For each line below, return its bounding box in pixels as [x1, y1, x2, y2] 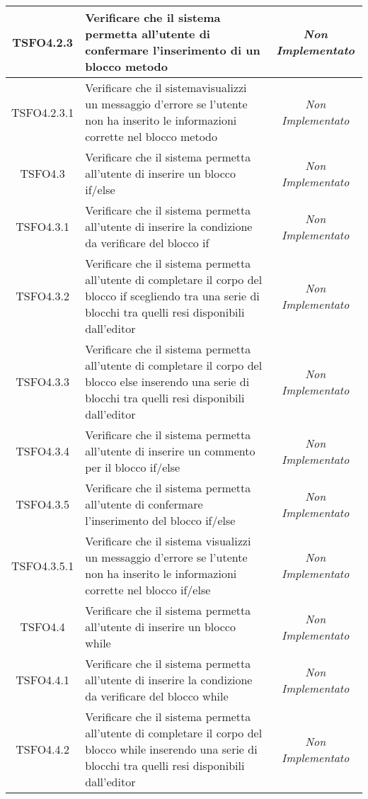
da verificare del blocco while [85, 688, 229, 704]
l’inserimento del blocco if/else [85, 512, 236, 528]
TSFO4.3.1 [16, 218, 70, 234]
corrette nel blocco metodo [85, 128, 217, 144]
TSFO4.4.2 [16, 741, 70, 757]
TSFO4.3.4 [16, 443, 70, 459]
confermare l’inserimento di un [85, 42, 260, 58]
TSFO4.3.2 [16, 288, 70, 304]
